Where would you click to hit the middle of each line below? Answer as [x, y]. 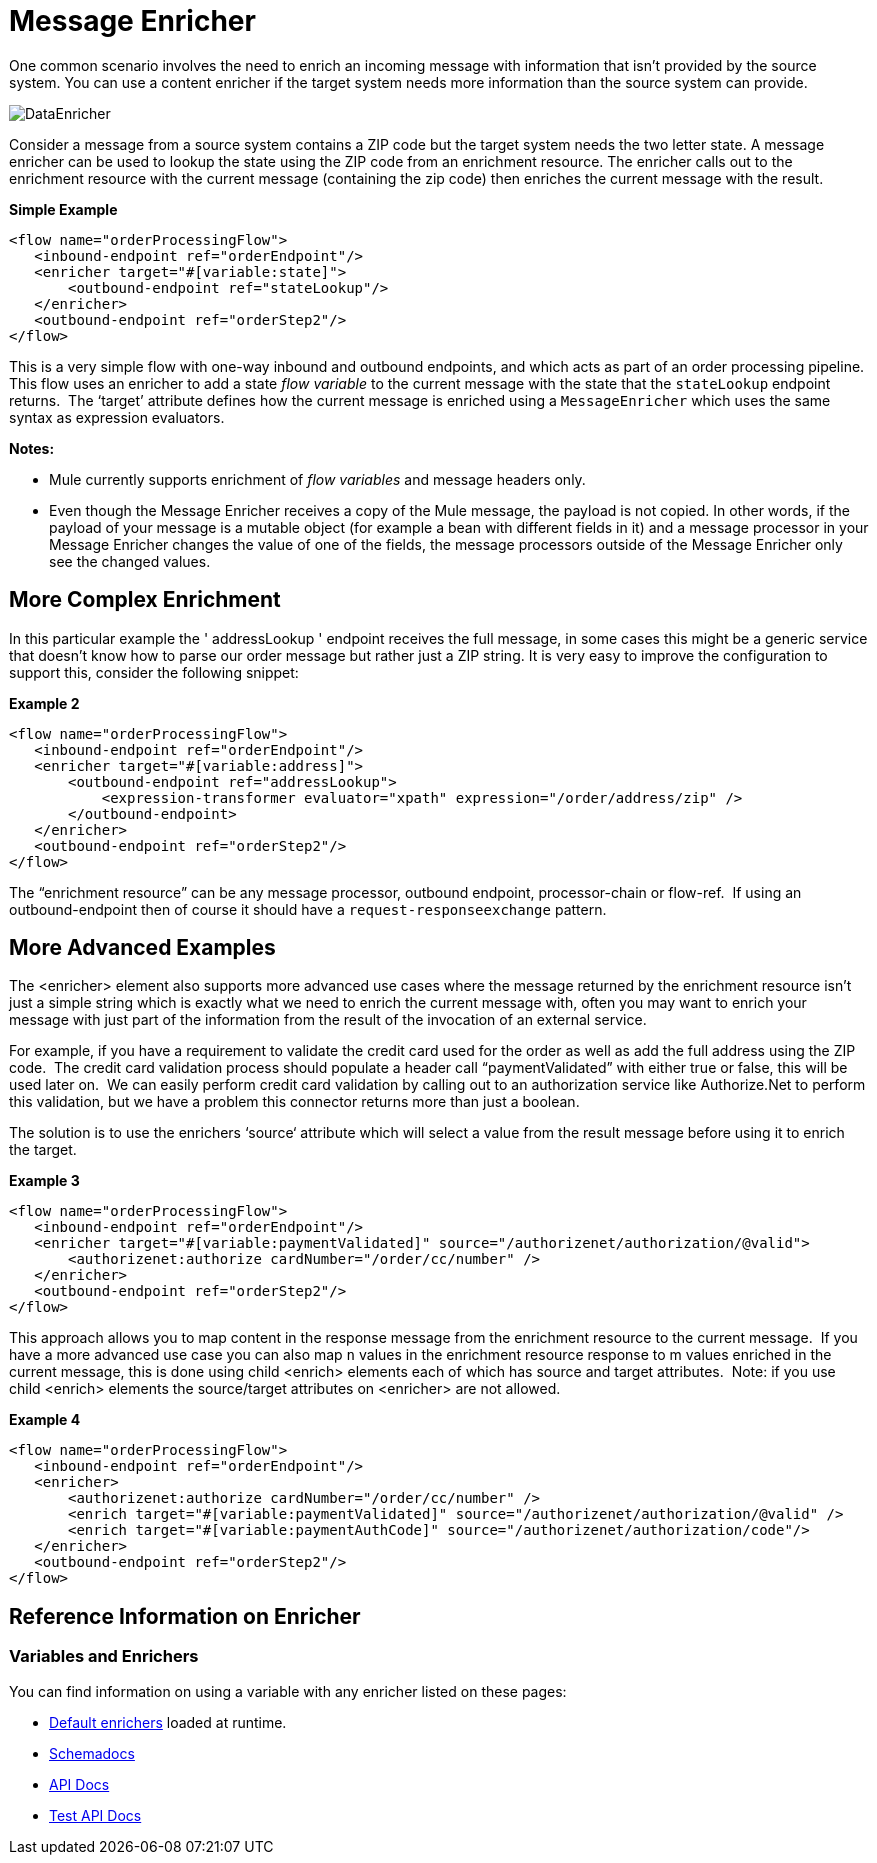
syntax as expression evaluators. [117, 417]
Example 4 [45, 1420]
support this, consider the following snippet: [154, 672]
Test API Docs [95, 1815]
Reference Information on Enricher [185, 1616]
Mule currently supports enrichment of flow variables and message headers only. [317, 479]
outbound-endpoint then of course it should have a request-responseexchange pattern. [308, 909]
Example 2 [44, 703]
